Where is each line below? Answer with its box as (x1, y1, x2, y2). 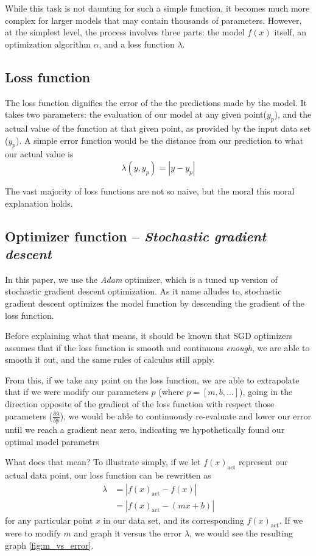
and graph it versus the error (74, 527, 182, 540)
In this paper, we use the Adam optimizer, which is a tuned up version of (5, 273, 278, 285)
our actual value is (5, 148, 74, 160)
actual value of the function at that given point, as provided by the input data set (5, 121, 311, 134)
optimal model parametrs (5, 435, 99, 447)
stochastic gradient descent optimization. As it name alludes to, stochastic (5, 285, 282, 298)
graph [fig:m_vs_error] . (5, 539, 94, 552)
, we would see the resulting (189, 527, 293, 540)
